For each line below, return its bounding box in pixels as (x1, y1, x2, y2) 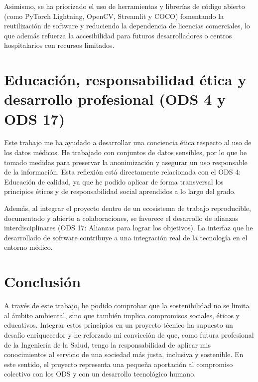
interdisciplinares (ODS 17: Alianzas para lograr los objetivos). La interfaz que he (4, 222, 253, 233)
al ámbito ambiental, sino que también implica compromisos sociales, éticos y (4, 310, 240, 320)
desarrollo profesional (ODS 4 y (4, 89, 226, 109)
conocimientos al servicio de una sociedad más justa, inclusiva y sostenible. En (4, 349, 244, 360)
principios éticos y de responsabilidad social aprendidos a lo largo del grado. (4, 186, 236, 196)
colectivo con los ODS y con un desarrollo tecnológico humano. (4, 369, 196, 379)
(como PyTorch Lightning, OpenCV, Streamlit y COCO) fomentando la (4, 10, 224, 21)
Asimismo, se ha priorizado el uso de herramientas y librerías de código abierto (4, 1, 245, 11)
